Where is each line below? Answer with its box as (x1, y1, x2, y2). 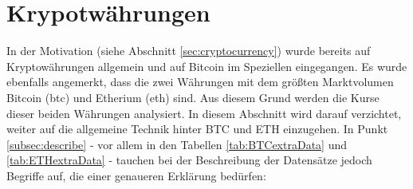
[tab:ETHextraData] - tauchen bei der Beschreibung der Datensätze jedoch (6, 152, 372, 168)
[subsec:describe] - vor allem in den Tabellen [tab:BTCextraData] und (6, 136, 347, 152)
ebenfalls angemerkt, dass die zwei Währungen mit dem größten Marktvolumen (6, 73, 394, 90)
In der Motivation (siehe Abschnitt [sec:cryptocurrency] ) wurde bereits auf (6, 42, 371, 59)
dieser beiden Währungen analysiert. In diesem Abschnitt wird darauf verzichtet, (6, 104, 402, 121)
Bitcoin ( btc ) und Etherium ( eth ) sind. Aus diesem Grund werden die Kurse (6, 89, 380, 105)
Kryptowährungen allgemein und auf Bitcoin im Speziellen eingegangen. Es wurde (6, 57, 407, 74)
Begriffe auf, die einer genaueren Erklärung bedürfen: (6, 167, 266, 183)
